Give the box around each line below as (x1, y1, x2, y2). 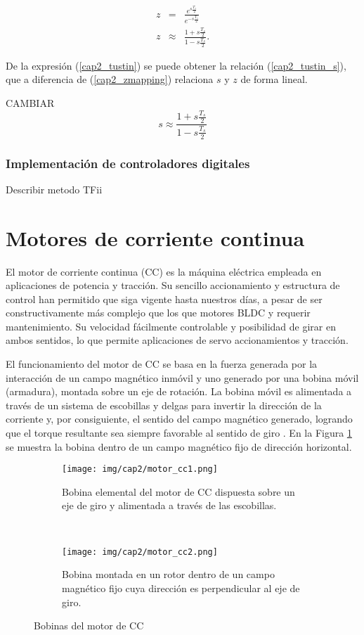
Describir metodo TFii (6, 181, 103, 196)
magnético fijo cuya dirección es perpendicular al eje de (62, 580, 300, 595)
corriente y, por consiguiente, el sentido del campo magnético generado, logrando (6, 411, 353, 426)
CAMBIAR (6, 96, 55, 110)
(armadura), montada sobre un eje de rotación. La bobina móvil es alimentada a (6, 384, 352, 399)
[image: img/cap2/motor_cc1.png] (62, 464, 218, 475)
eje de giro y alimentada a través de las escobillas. (62, 498, 277, 513)
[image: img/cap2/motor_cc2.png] (62, 546, 218, 557)
